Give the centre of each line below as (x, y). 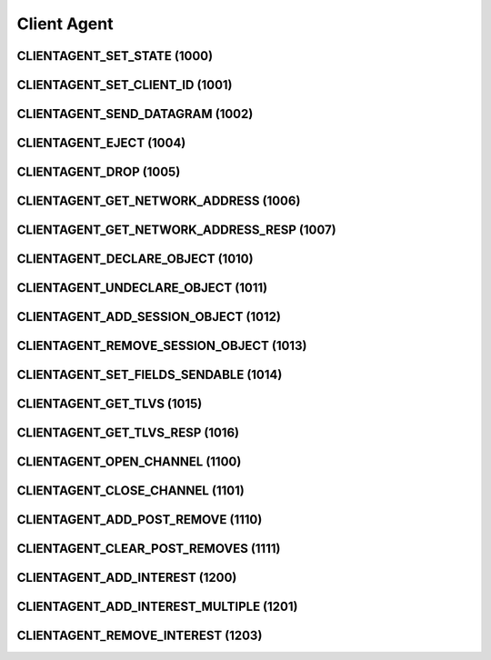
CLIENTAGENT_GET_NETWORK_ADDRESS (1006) (159, 201)
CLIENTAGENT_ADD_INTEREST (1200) (127, 578)
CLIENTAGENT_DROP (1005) (99, 172)
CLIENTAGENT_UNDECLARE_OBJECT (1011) (142, 288)
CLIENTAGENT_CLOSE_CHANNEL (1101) (130, 491)
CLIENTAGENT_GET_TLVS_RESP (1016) (128, 433)
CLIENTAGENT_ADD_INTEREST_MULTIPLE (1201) (157, 607)
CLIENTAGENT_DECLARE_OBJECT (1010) (135, 259)
